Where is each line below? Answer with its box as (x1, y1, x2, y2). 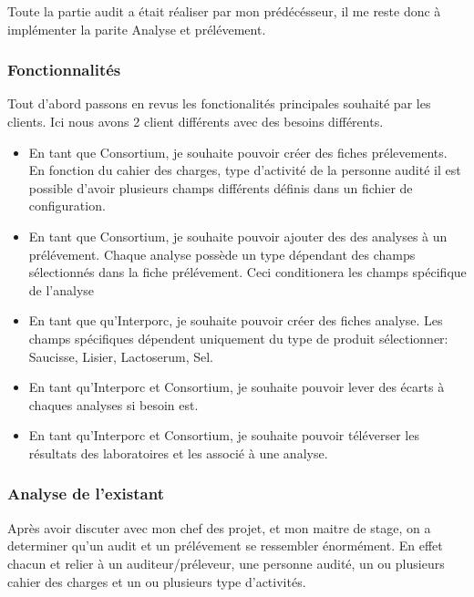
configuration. (28, 196, 106, 215)
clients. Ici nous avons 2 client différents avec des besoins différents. (7, 112, 384, 130)
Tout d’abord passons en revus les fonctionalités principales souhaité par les (7, 94, 431, 113)
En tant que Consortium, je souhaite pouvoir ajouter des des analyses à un (28, 226, 448, 245)
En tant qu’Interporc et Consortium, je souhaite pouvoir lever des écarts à (28, 377, 445, 396)
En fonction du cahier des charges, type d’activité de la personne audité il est (28, 160, 461, 180)
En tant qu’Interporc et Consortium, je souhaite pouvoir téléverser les (28, 426, 419, 445)
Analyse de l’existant (7, 482, 164, 505)
